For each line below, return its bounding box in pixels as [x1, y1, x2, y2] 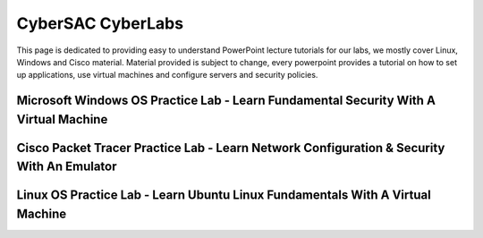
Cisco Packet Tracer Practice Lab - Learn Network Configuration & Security [16, 140, 445, 156]
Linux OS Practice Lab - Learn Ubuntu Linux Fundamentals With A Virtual [16, 188, 431, 203]
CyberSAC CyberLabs [16, 13, 183, 33]
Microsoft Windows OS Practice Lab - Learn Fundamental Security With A [16, 93, 436, 108]
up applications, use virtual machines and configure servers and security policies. [16, 70, 318, 81]
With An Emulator [16, 159, 117, 174]
